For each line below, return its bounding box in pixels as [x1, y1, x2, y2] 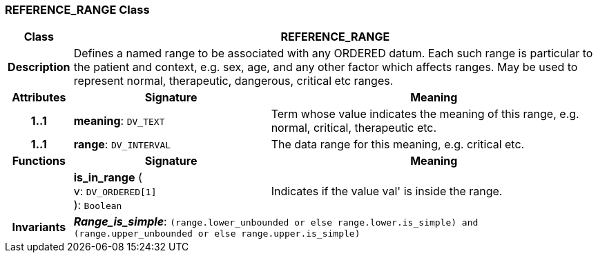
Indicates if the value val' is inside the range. [271, 184, 503, 199]
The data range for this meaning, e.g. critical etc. [271, 137, 525, 152]
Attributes [12, 90, 66, 105]
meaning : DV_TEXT [73, 114, 165, 128]
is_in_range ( [73, 170, 142, 185]
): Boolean [73, 198, 122, 212]
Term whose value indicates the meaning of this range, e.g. [271, 107, 579, 121]
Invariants [12, 219, 66, 234]
